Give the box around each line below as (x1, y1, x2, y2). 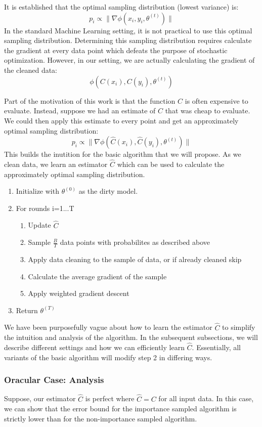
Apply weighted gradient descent (28, 288, 129, 298)
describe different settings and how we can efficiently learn (4, 341, 185, 352)
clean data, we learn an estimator (4, 158, 108, 169)
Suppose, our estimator (4, 393, 76, 404)
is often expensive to (185, 95, 248, 106)
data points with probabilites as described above (60, 237, 210, 247)
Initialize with (16, 186, 59, 196)
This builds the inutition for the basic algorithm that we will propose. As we (4, 149, 241, 159)
